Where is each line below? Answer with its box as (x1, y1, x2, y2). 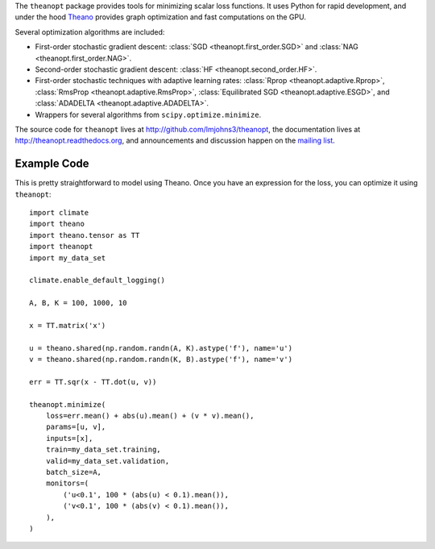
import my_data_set (29, 253, 106, 262)
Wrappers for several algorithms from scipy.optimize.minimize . (35, 110, 262, 119)
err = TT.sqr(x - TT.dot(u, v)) (29, 377, 157, 386)
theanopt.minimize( (29, 400, 106, 409)
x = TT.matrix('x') (29, 321, 106, 330)
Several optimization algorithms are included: (14, 27, 165, 36)
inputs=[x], (45, 434, 93, 443)
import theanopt (29, 242, 93, 252)
